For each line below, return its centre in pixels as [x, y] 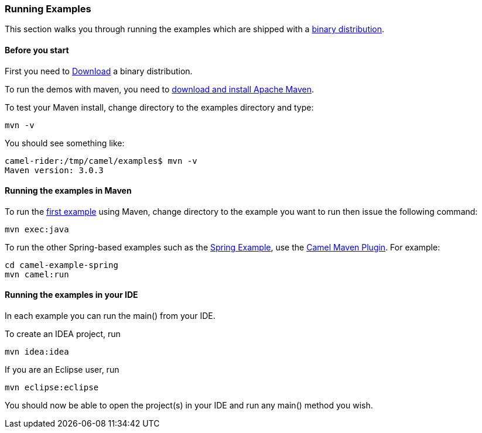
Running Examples [48, 9]
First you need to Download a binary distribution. [99, 71]
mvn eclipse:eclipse [52, 388]
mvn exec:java [37, 229]
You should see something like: [65, 143]
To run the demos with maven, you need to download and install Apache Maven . [160, 89]
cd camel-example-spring [61, 265]
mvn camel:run [37, 274]
